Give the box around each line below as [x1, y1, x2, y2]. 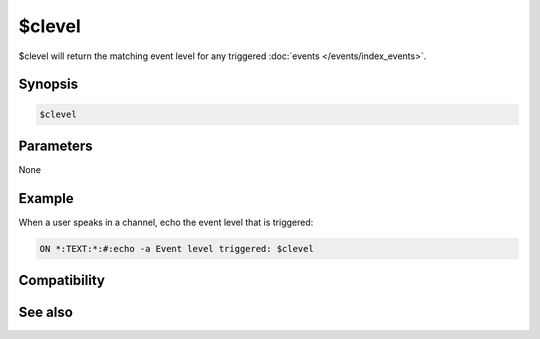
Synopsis [18, 76, 79, 93]
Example [18, 190, 74, 207]
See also [18, 304, 74, 321]
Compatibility [18, 272, 105, 289]
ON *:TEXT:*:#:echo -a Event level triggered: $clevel [39, 243, 314, 254]
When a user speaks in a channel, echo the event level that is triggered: [18, 216, 314, 228]
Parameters [18, 137, 93, 154]
